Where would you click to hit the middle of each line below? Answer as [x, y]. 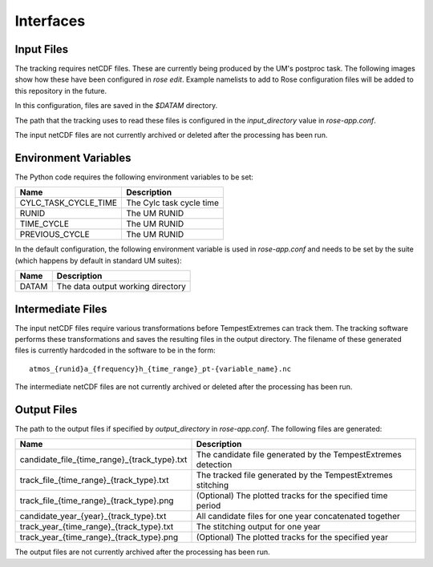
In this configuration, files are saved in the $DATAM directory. [116, 106]
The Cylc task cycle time [172, 203]
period [208, 506]
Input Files [41, 49]
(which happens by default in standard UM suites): [98, 260]
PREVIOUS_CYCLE [55, 235]
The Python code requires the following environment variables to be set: [134, 177]
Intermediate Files [61, 309]
